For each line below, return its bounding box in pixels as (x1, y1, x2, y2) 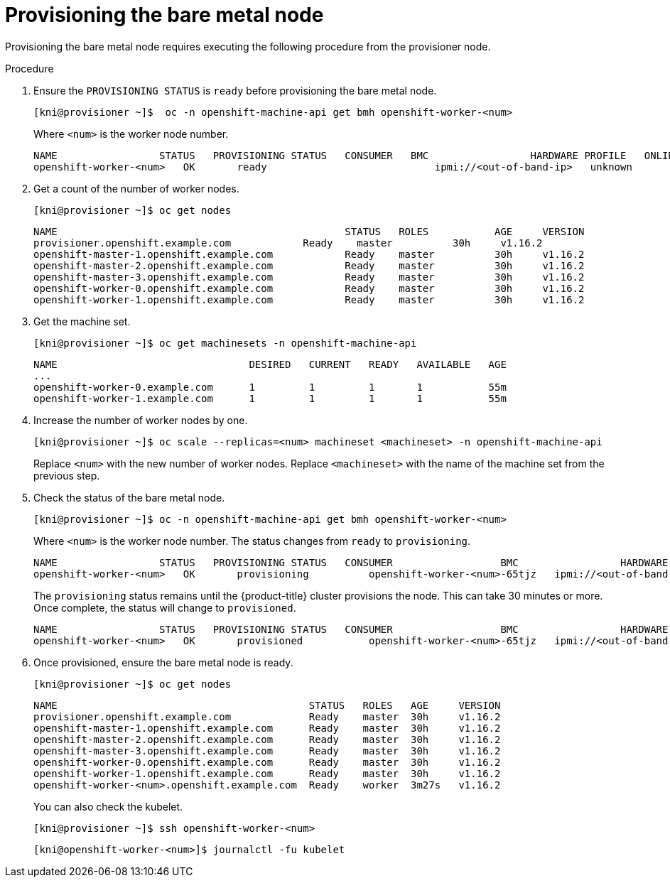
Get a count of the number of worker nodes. (33, 182, 239, 195)
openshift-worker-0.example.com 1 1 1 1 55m (33, 381, 507, 393)
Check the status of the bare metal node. (33, 491, 225, 504)
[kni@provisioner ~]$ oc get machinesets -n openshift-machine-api (33, 337, 417, 349)
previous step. (33, 469, 100, 482)
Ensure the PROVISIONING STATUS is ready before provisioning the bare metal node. (33, 84, 437, 97)
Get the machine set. (33, 315, 131, 327)
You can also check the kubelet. (33, 800, 183, 813)
